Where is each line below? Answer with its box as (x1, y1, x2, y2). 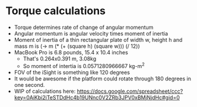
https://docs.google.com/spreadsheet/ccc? (77, 87, 183, 95)
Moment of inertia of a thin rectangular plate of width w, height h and (14, 36, 183, 43)
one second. (14, 81, 45, 88)
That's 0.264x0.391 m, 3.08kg (23, 55, 97, 62)
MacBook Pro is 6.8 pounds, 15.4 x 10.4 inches (14, 48, 128, 56)
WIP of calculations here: (14, 87, 76, 95)
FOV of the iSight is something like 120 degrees (14, 69, 130, 76)
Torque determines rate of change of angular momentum (14, 24, 154, 31)
